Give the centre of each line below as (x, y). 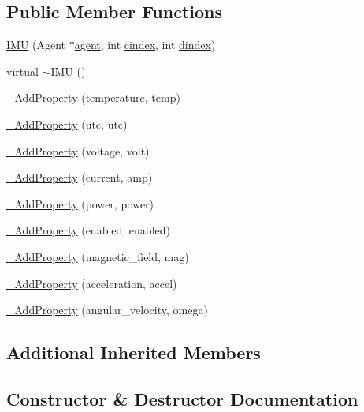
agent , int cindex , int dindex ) (145, 45)
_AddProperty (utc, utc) (67, 124)
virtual (22, 71)
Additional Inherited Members (134, 352)
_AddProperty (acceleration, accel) (92, 283)
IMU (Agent (36, 45)
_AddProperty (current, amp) (80, 177)
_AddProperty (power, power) (80, 203)
